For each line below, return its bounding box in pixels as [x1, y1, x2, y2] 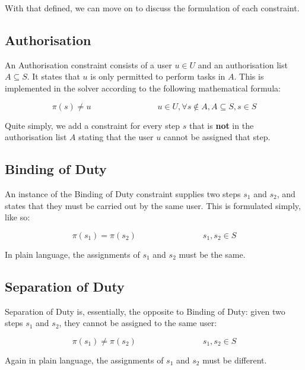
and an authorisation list [198, 58, 288, 71]
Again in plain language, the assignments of [5, 353, 164, 366]
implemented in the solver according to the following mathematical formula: [5, 81, 281, 94]
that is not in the [189, 119, 254, 131]
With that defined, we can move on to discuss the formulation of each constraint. [5, 2, 300, 14]
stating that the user [78, 131, 154, 143]
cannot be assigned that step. [163, 131, 271, 143]
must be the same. [179, 248, 246, 260]
